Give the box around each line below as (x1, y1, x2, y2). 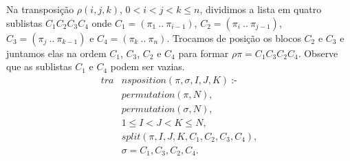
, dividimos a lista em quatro (199, 2, 322, 16)
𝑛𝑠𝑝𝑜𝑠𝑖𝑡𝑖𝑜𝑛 (121, 75, 166, 85)
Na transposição (6, 2, 74, 16)
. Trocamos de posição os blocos (166, 30, 301, 45)
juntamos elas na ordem (6, 45, 107, 60)
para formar (178, 45, 229, 60)
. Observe (298, 45, 338, 60)
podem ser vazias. (110, 59, 185, 74)
